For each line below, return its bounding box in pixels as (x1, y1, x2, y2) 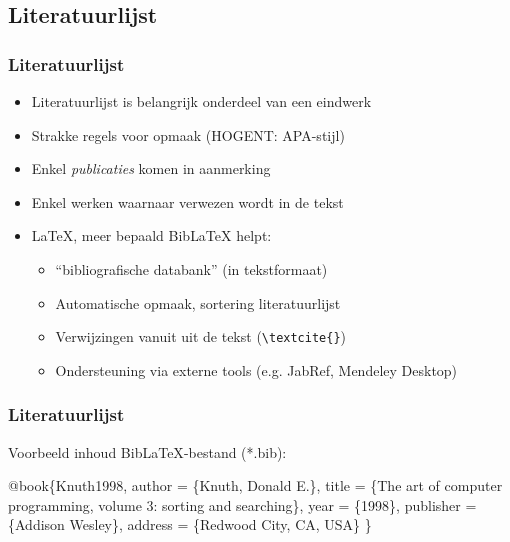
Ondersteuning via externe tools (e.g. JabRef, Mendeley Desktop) (55, 359, 458, 380)
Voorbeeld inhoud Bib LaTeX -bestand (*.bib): (8, 441, 287, 462)
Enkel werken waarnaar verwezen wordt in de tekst (31, 191, 344, 212)
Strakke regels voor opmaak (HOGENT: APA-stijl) (31, 124, 345, 145)
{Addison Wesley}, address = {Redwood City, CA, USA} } (8, 514, 372, 535)
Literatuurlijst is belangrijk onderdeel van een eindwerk (31, 91, 372, 111)
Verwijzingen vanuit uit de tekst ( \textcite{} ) (55, 326, 347, 347)
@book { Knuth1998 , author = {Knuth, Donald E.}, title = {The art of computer (8, 475, 503, 496)
